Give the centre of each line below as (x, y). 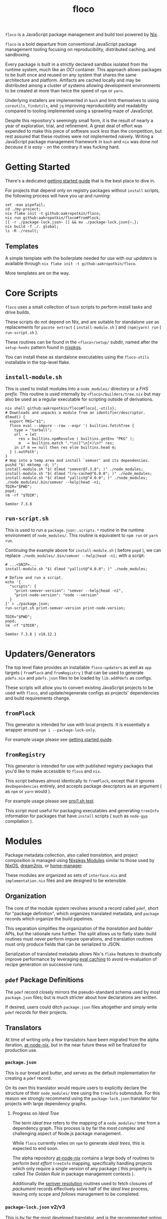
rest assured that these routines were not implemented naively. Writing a (79, 136)
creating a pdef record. (29, 1078)
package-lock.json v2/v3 (35, 1207)
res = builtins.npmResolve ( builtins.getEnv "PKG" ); (76, 438)
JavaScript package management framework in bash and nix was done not (82, 142)
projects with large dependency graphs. (46, 1103)
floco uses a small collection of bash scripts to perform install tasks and (79, 307)
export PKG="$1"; (28, 421)
